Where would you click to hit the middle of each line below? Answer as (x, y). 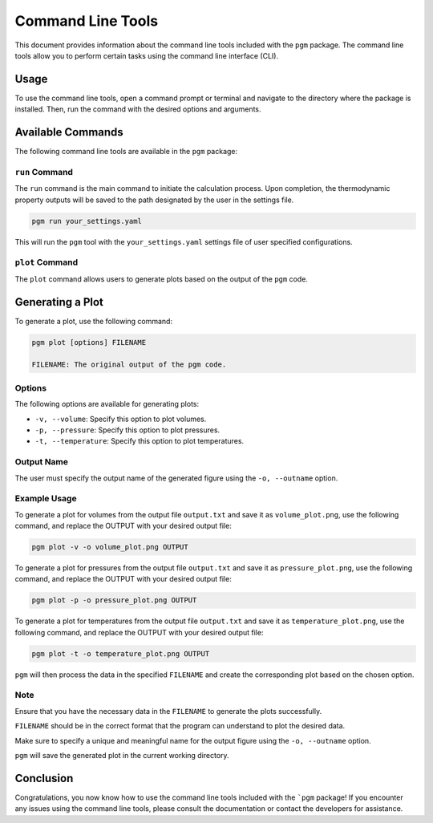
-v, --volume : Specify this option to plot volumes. (121, 419)
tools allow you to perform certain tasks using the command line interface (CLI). (147, 55)
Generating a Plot (59, 302)
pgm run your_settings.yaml (87, 221)
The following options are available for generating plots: (107, 404)
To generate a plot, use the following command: (93, 321)
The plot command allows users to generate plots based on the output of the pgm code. (162, 279)
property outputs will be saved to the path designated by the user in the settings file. (154, 200)
